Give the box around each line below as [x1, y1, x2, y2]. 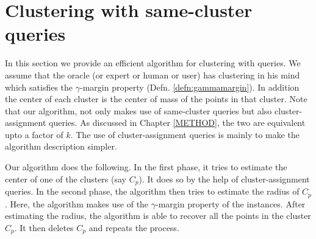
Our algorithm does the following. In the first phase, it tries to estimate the [5, 161, 287, 173]
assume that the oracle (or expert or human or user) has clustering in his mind [5, 68, 300, 81]
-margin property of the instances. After [156, 197, 306, 210]
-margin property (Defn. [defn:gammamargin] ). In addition [79, 80, 300, 93]
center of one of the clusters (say [5, 172, 126, 185]
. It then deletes [14, 221, 74, 234]
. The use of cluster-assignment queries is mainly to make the [70, 128, 300, 140]
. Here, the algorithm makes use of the [5, 197, 149, 210]
